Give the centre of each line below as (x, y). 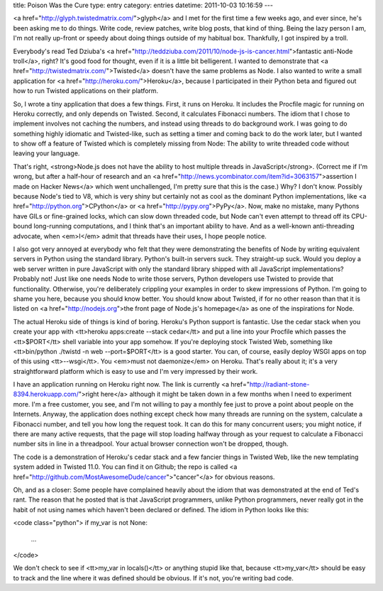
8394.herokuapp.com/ (46, 394)
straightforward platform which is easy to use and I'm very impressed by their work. (135, 371)
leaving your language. (46, 153)
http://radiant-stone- (279, 385)
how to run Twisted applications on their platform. (86, 91)
